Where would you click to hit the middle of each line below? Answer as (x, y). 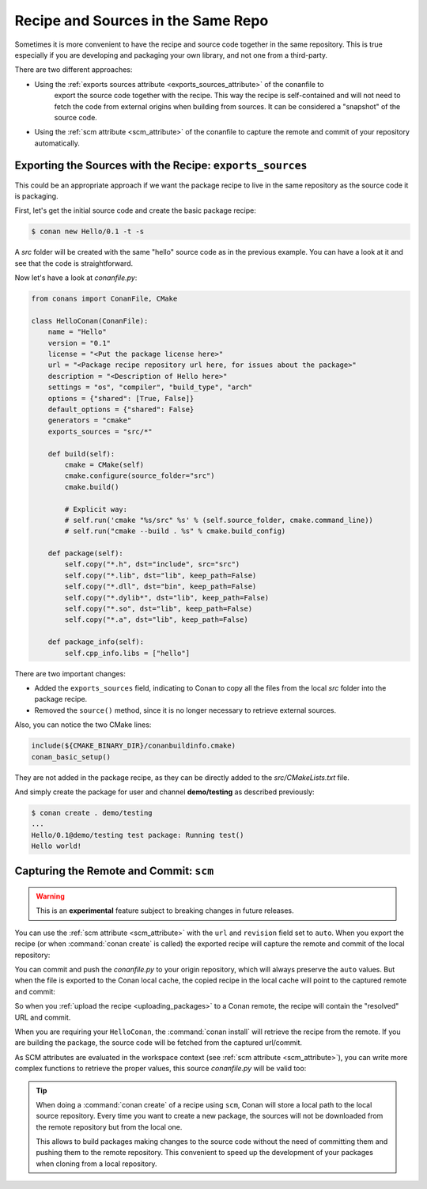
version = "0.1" (79, 343)
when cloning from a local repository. (96, 1164)
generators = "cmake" (90, 420)
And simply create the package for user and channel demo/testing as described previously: (165, 792)
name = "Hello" (77, 332)
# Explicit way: (96, 509)
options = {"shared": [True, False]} (121, 398)
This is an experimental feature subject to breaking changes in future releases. (165, 911)
